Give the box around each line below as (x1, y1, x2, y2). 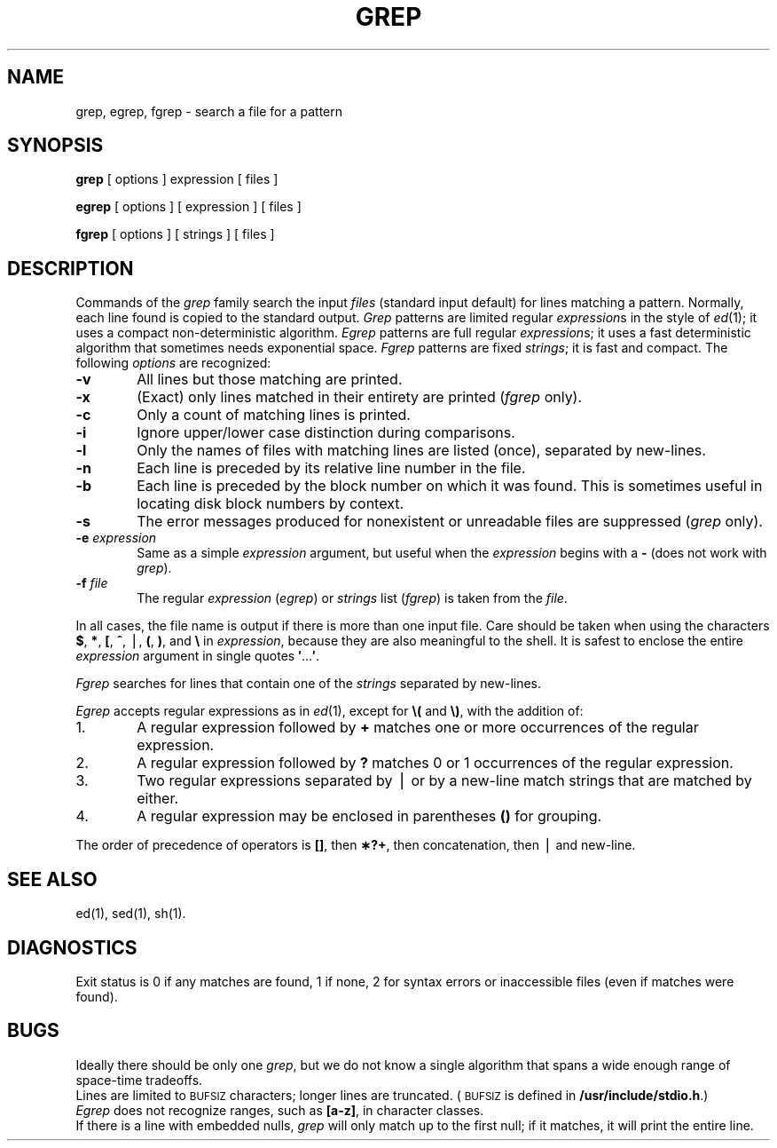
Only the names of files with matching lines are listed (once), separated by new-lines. (137, 441, 706, 460)
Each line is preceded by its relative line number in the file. (137, 459, 526, 478)
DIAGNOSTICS (7, 936, 137, 959)
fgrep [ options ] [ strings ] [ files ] (75, 226, 275, 242)
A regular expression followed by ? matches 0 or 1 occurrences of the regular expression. (137, 754, 734, 772)
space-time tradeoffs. (75, 1072, 203, 1088)
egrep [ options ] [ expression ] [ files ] (75, 199, 302, 215)
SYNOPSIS (7, 134, 104, 157)
